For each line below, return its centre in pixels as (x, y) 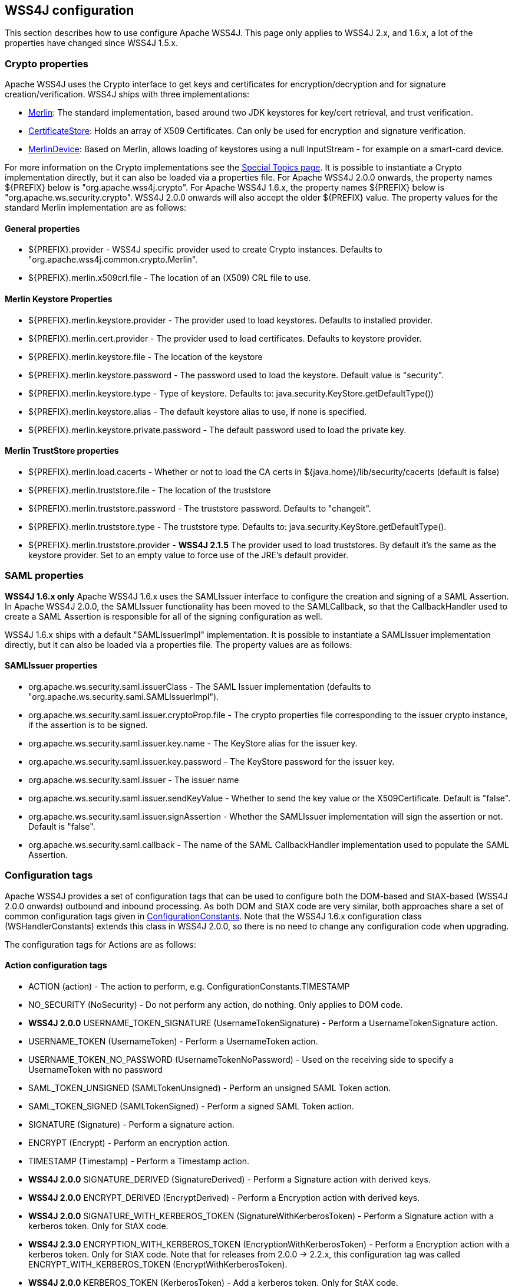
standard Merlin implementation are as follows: (96, 208)
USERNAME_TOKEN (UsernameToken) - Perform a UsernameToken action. (173, 1041)
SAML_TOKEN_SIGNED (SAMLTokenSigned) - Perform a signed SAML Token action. (191, 1106)
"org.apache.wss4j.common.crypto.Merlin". (113, 260)
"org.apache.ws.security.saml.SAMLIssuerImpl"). (124, 696)
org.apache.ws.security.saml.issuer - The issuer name (134, 780)
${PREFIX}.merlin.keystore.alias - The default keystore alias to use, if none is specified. (198, 411)
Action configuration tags (56, 965)
